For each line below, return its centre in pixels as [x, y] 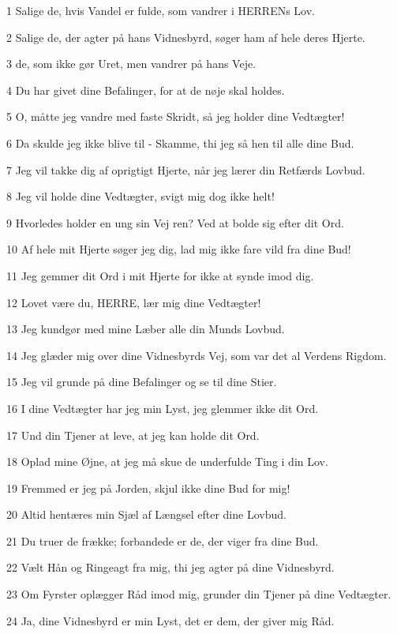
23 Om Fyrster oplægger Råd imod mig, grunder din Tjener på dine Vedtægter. [199, 594]
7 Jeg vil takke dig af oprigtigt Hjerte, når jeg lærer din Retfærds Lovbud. [186, 169]
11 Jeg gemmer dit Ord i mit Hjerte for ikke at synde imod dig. [160, 275]
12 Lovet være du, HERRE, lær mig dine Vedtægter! [134, 302]
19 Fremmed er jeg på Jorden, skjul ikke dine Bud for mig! [148, 488]
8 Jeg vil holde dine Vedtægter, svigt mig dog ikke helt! [140, 196]
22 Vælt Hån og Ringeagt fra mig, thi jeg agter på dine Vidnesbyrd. [170, 567]
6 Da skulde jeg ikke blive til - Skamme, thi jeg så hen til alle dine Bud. [180, 143]
